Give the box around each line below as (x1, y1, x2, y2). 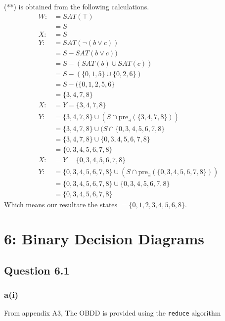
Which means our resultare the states (4, 199, 118, 210)
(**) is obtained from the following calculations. (4, 1, 149, 11)
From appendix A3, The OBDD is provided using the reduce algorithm (4, 308, 221, 318)
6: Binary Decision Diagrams (4, 228, 205, 248)
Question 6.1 (4, 262, 70, 277)
